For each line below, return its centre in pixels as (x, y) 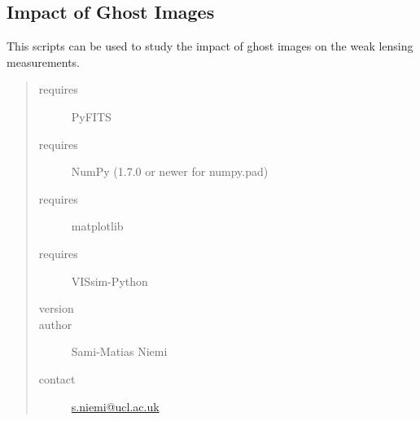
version (56, 308)
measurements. (44, 61)
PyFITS (91, 116)
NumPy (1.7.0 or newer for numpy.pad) (170, 171)
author (55, 324)
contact (57, 378)
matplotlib (97, 226)
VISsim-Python (109, 281)
